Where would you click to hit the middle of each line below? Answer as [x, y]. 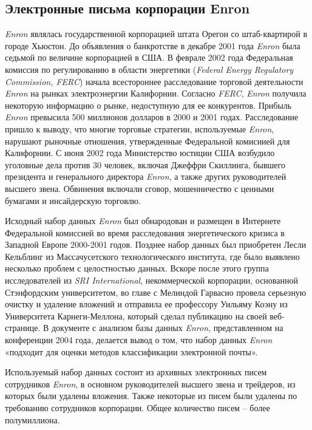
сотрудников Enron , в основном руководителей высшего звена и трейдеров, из [150, 384]
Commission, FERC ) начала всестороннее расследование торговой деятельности [154, 81]
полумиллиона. [32, 419]
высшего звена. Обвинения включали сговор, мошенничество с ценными [140, 188]
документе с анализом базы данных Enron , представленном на [167, 328]
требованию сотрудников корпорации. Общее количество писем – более [137, 408]
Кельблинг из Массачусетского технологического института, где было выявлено [152, 256]
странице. [23, 328]
